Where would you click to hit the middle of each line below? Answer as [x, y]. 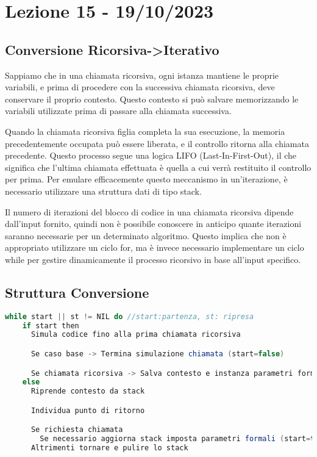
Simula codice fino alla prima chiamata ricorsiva [136, 335]
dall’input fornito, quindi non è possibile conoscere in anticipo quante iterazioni [153, 224]
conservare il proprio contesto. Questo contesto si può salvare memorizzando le [152, 99]
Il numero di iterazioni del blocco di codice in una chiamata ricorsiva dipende [149, 211]
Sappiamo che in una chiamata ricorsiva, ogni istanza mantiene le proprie [142, 75]
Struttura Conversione [77, 292]
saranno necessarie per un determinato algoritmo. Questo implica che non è [146, 235]
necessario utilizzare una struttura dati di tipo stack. [103, 191]
